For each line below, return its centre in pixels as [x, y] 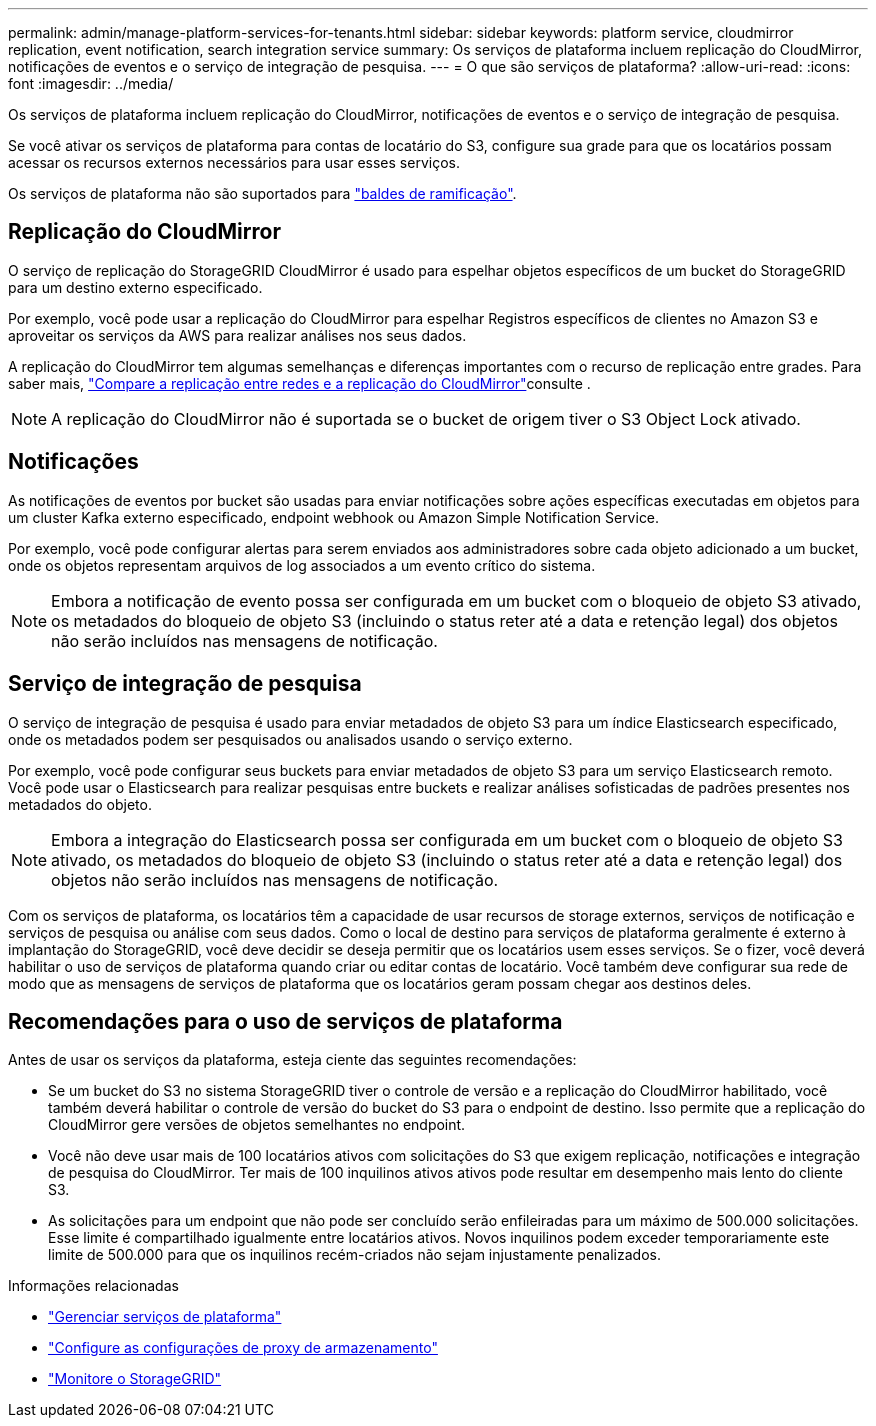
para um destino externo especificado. [135, 287]
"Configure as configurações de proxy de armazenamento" [243, 1348]
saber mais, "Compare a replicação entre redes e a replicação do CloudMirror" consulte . [299, 383]
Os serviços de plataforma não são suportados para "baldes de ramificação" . [262, 193]
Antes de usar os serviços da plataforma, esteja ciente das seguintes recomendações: [292, 1060]
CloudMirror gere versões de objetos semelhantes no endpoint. [257, 1125]
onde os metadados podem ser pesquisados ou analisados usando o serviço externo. [290, 739]
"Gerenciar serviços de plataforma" [165, 1317]
